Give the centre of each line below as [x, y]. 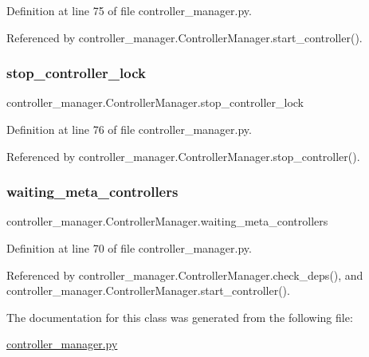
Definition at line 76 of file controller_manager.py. [129, 129]
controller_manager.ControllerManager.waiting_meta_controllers [167, 221]
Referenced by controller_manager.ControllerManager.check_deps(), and [185, 275]
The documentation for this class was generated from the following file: [180, 317]
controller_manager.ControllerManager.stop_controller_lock [155, 102]
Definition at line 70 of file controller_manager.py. [129, 248]
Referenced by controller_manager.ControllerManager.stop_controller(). [183, 156]
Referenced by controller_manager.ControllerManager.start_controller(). [184, 37]
